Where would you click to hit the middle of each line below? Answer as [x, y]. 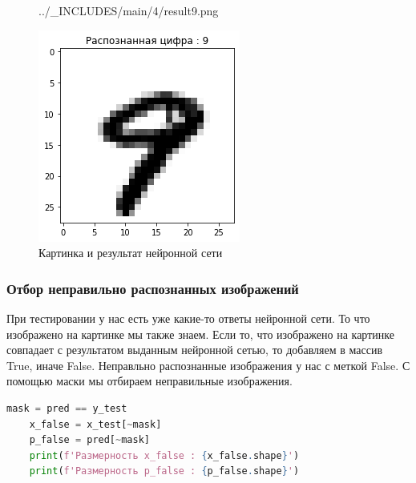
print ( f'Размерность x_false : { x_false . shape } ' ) [164, 455]
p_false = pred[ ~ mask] [89, 440]
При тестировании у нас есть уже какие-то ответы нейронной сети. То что [188, 318]
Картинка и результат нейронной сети [131, 253]
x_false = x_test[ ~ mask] [95, 424]
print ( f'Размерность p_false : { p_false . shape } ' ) [164, 471]
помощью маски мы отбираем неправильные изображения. [149, 381]
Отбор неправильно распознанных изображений [153, 288]
